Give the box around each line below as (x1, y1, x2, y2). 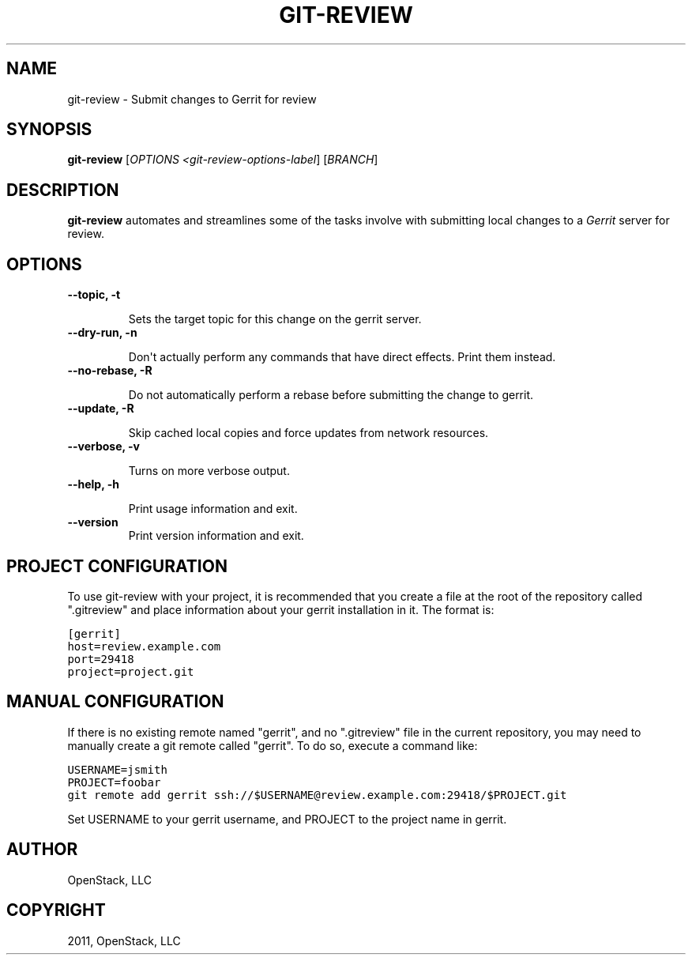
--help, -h (67, 477, 119, 492)
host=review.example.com (67, 639, 221, 653)
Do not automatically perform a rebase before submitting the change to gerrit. (128, 388, 534, 402)
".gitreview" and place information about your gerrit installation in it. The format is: (67, 602, 495, 616)
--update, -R (67, 401, 134, 416)
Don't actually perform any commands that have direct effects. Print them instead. (128, 350, 556, 364)
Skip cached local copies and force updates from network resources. (128, 426, 489, 440)
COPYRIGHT (6, 900, 106, 921)
